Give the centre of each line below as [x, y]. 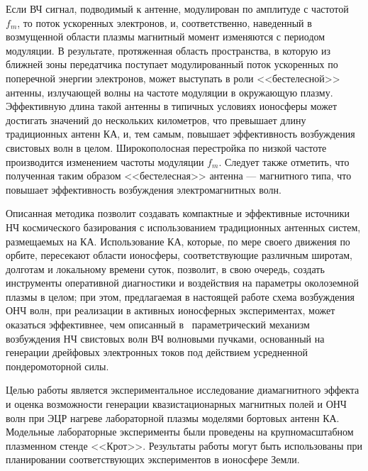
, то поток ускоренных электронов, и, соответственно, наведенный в [165, 22]
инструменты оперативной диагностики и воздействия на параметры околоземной [182, 283]
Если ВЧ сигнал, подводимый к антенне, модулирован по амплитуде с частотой [177, 9]
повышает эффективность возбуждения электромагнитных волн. [144, 189]
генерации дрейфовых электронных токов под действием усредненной [157, 352]
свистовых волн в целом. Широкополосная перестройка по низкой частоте [166, 147]
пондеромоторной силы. [57, 366]
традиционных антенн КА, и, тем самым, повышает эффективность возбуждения [180, 134]
